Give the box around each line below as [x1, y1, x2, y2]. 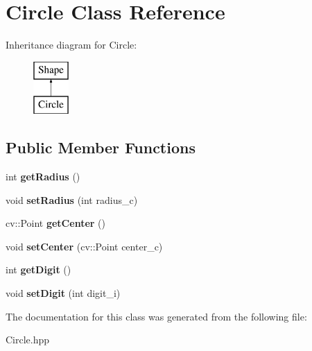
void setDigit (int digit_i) [6, 286, 121, 300]
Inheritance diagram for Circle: [6, 37, 137, 52]
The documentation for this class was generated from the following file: [6, 309, 307, 323]
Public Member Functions [6, 137, 196, 158]
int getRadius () [6, 169, 80, 184]
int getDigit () [6, 262, 71, 277]
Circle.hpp [6, 332, 50, 347]
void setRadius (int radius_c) [6, 192, 138, 207]
